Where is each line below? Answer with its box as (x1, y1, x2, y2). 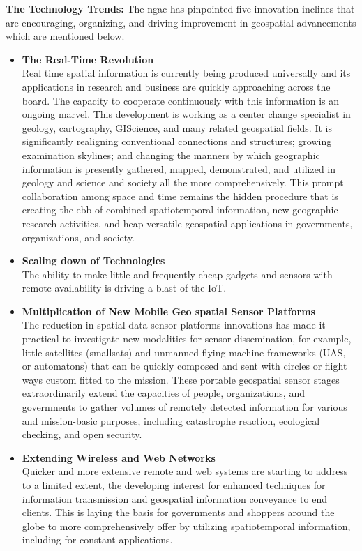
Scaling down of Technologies (22, 253, 165, 268)
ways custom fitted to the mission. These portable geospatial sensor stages (22, 372, 340, 386)
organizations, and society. (22, 229, 135, 244)
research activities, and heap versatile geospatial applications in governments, (22, 216, 353, 230)
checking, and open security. (22, 427, 142, 441)
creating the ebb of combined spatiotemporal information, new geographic (22, 202, 338, 217)
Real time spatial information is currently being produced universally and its (22, 66, 351, 80)
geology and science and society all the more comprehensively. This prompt (22, 175, 344, 190)
